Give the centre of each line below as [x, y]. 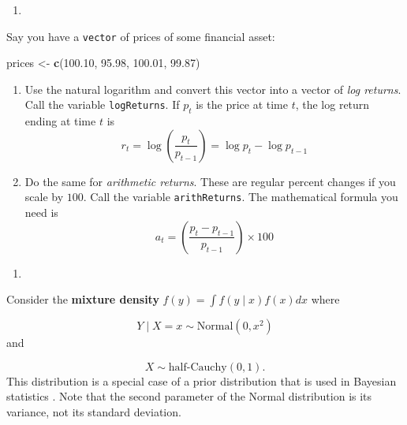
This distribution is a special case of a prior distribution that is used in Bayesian [202, 380]
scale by [44, 197]
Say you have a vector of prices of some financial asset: [141, 36]
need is [41, 212]
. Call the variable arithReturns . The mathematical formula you [241, 197]
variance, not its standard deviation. [94, 412]
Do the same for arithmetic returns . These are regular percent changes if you [210, 181]
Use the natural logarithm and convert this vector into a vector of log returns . [213, 89]
